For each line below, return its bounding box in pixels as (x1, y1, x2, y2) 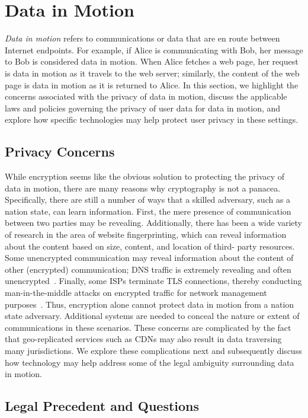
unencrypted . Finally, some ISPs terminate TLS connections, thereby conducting (5, 275, 302, 287)
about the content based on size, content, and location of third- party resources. (5, 240, 295, 252)
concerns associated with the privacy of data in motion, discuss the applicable (5, 90, 287, 103)
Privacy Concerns (5, 142, 115, 161)
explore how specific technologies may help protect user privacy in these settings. (5, 113, 299, 126)
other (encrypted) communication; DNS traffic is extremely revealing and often (5, 263, 291, 275)
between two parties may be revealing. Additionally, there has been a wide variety (5, 216, 302, 229)
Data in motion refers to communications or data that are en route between (5, 32, 280, 44)
